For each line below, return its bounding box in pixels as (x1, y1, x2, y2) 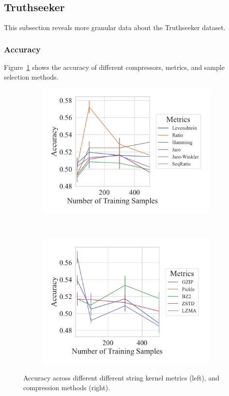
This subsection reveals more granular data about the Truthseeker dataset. (4, 22, 226, 33)
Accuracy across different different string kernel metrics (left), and (23, 372, 219, 382)
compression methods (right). (23, 382, 110, 392)
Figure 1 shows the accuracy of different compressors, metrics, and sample (4, 62, 225, 72)
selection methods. (4, 71, 59, 82)
